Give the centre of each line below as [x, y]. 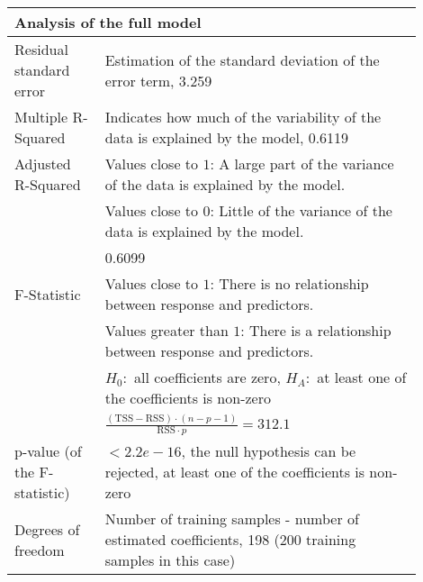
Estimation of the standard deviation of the [242, 59]
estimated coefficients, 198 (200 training [230, 540]
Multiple [41, 117]
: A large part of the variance [302, 164]
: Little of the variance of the [301, 210]
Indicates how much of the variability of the [243, 117]
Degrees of [47, 529]
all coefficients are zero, [207, 377]
